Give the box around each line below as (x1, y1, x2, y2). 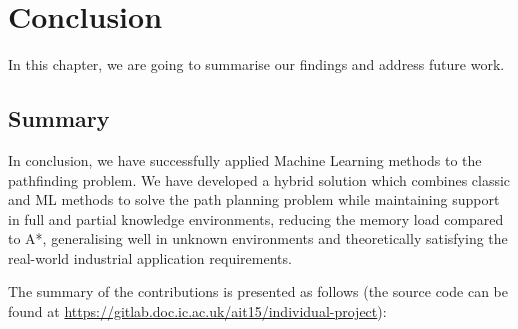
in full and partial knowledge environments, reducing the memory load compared (8, 208, 504, 229)
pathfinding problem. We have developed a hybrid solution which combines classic (8, 169, 511, 190)
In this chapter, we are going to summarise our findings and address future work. (8, 54, 505, 75)
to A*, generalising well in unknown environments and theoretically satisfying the (8, 228, 508, 249)
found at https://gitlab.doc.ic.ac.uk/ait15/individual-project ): (8, 301, 387, 322)
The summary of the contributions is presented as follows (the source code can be (8, 281, 508, 302)
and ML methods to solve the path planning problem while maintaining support (8, 189, 500, 210)
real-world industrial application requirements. (8, 247, 292, 268)
